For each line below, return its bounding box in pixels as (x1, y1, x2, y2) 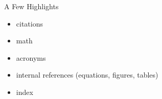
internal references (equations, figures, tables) (16, 69, 158, 80)
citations (16, 18, 43, 29)
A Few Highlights (4, 1, 59, 11)
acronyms (16, 52, 46, 63)
